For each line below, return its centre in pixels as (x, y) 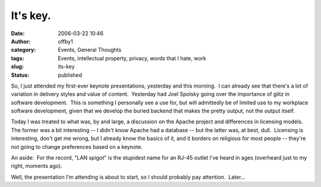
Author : (21, 41)
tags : (18, 58)
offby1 (66, 41)
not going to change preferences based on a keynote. (77, 147)
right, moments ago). (37, 166)
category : (23, 50)
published (70, 75)
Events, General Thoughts (90, 50)
